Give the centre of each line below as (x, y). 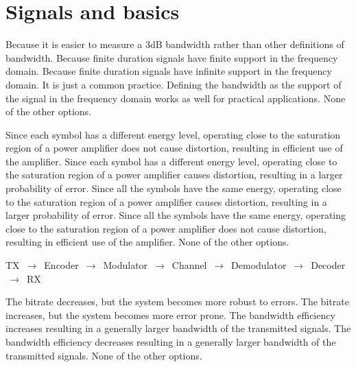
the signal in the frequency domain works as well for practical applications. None (176, 98)
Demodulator (259, 265)
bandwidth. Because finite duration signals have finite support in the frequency (172, 57)
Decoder (328, 265)
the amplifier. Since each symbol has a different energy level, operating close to (171, 161)
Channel (189, 265)
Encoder (61, 265)
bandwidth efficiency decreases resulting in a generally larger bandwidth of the (171, 342)
